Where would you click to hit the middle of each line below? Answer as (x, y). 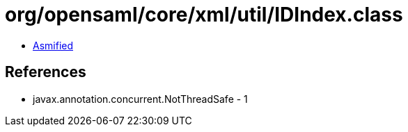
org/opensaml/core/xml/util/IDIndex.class (204, 15)
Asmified (53, 45)
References (46, 72)
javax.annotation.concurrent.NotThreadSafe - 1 (140, 99)
